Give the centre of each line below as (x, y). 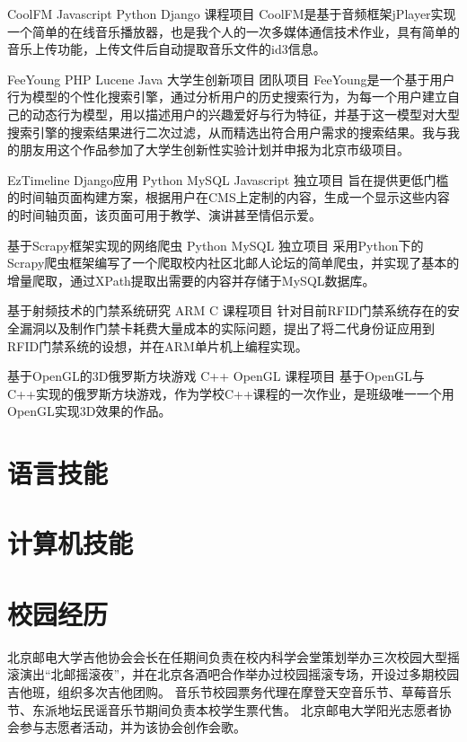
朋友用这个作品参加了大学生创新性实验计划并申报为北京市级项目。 (214, 150)
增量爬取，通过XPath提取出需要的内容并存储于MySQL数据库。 (191, 280)
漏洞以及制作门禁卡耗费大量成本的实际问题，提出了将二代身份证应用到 (227, 327)
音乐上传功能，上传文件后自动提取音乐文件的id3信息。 (167, 49)
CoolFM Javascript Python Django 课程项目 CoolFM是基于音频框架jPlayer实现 (232, 13)
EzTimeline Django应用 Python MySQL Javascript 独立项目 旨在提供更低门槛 (228, 179)
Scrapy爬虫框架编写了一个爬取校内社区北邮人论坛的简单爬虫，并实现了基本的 (233, 263)
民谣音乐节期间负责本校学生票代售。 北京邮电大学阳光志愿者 (260, 709)
